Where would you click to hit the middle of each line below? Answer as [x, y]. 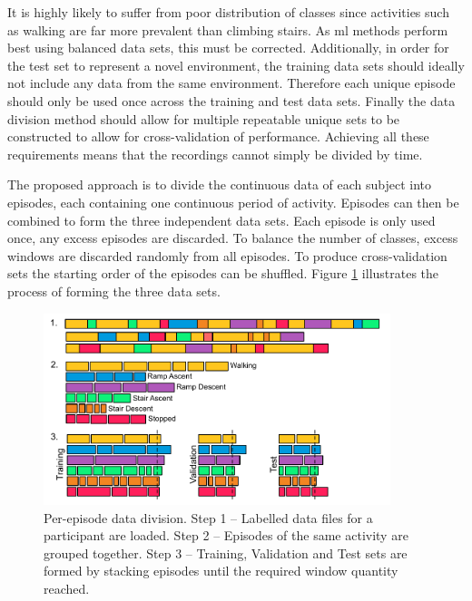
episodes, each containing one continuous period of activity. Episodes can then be [233, 202]
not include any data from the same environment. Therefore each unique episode [231, 83]
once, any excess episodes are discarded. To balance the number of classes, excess [233, 238]
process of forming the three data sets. [114, 291]
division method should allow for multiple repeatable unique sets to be [204, 118]
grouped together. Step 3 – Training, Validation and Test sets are [226, 553]
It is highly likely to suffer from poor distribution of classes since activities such [228, 12]
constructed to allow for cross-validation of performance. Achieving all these [218, 136]
